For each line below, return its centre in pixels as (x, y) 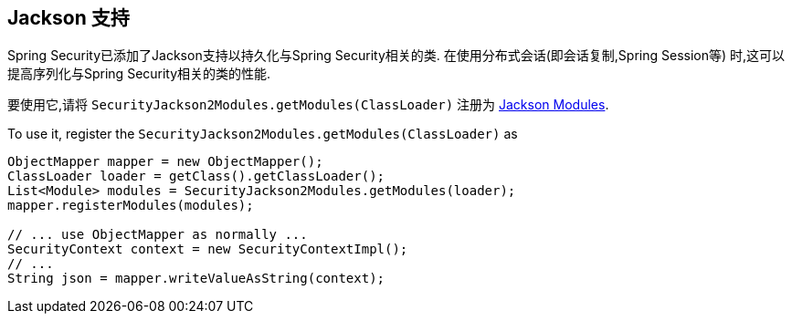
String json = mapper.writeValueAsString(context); (196, 279)
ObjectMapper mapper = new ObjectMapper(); (165, 162)
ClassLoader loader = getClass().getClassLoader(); (196, 176)
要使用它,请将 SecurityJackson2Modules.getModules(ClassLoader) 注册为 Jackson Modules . (308, 105)
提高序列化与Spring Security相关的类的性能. (139, 74)
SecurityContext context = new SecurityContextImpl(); (208, 249)
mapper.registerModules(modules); (131, 206)
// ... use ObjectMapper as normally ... (158, 235)
